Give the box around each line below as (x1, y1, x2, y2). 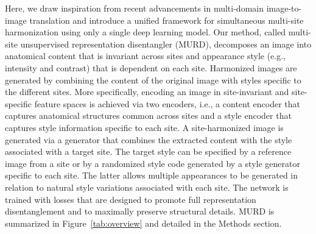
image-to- (266, 2, 302, 14)
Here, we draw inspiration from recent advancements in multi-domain (5, 2, 264, 14)
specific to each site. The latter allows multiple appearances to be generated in (5, 169, 298, 182)
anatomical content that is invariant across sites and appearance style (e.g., (5, 49, 286, 62)
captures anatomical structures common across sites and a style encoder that (5, 109, 292, 122)
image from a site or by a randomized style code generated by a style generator (5, 157, 300, 169)
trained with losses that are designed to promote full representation (5, 193, 256, 205)
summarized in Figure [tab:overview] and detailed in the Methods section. (5, 216, 282, 229)
